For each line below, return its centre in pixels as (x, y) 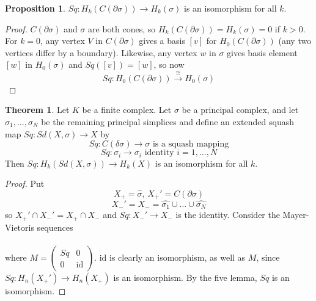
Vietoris (20, 227)
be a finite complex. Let (127, 110)
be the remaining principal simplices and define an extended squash (167, 121)
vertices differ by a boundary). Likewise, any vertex (101, 52)
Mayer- (296, 215)
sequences (55, 227)
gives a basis (162, 41)
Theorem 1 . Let (37, 110)
